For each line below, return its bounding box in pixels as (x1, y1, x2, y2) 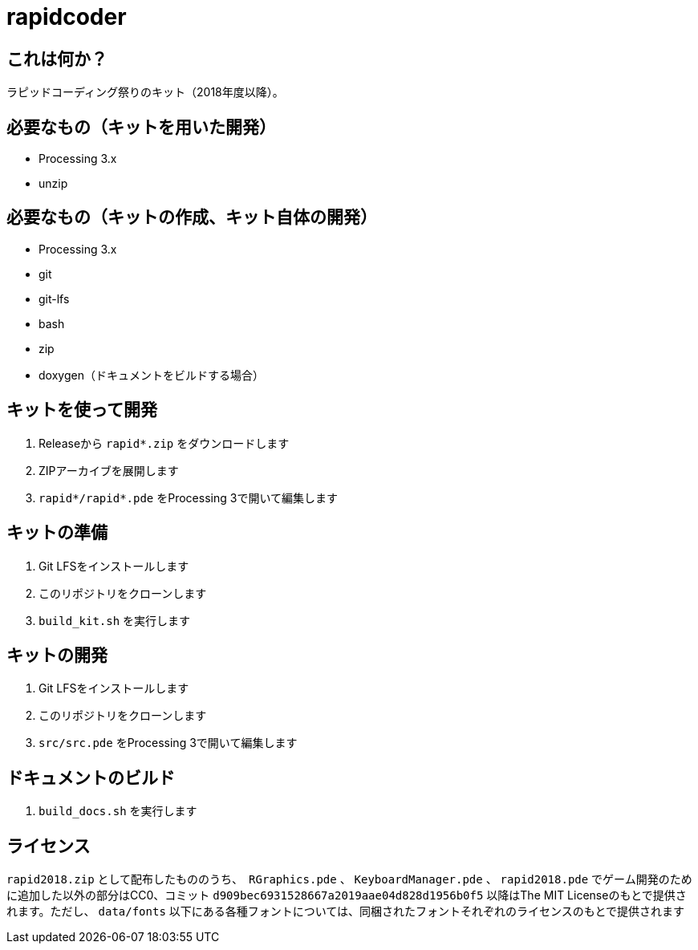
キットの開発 (6, 644, 108, 665)
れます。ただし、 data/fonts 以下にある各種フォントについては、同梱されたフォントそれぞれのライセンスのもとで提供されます (6, 904, 685, 919)
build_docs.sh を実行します (39, 804, 197, 818)
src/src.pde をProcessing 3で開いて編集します (39, 736, 298, 750)
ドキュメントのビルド (6, 767, 175, 788)
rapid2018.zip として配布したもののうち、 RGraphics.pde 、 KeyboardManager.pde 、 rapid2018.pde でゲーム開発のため (6, 872, 692, 887)
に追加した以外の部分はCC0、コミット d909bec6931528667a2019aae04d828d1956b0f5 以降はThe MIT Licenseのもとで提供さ (6, 888, 687, 903)
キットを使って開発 (6, 400, 157, 420)
